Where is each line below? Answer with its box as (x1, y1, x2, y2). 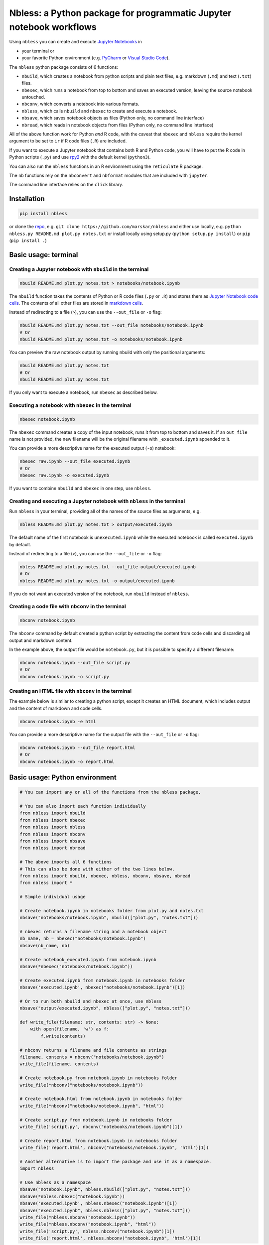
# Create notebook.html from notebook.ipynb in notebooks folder (19, 1096, 183, 1102)
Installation (9, 195, 45, 203)
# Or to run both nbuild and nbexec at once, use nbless (19, 998, 162, 1004)
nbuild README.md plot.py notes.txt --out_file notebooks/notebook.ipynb (19, 323, 204, 328)
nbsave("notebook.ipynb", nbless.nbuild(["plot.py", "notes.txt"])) (19, 1187, 191, 1192)
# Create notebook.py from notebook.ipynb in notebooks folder (19, 1075, 178, 1081)
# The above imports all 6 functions (19, 859, 112, 865)
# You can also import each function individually (19, 803, 146, 809)
